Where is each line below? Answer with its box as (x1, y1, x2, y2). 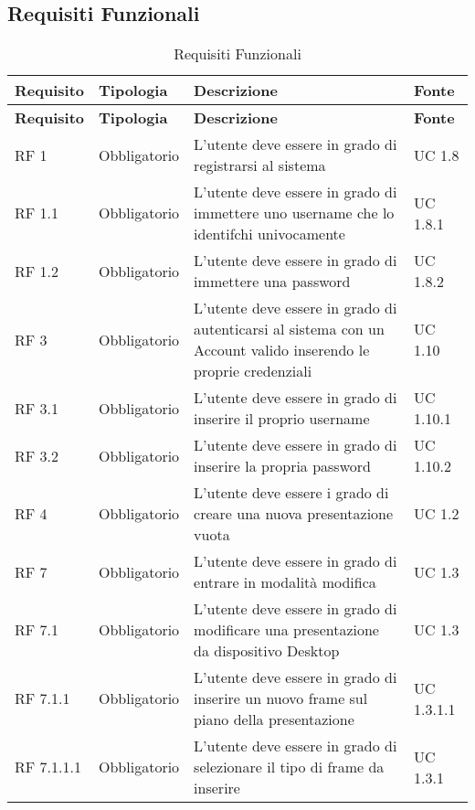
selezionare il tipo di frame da (194, 756, 385, 778)
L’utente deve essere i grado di (194, 482, 389, 504)
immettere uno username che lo (194, 202, 395, 224)
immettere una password (194, 271, 351, 293)
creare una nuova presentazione (194, 503, 394, 525)
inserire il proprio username (194, 408, 370, 430)
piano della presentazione (194, 709, 354, 730)
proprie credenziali (194, 360, 312, 382)
